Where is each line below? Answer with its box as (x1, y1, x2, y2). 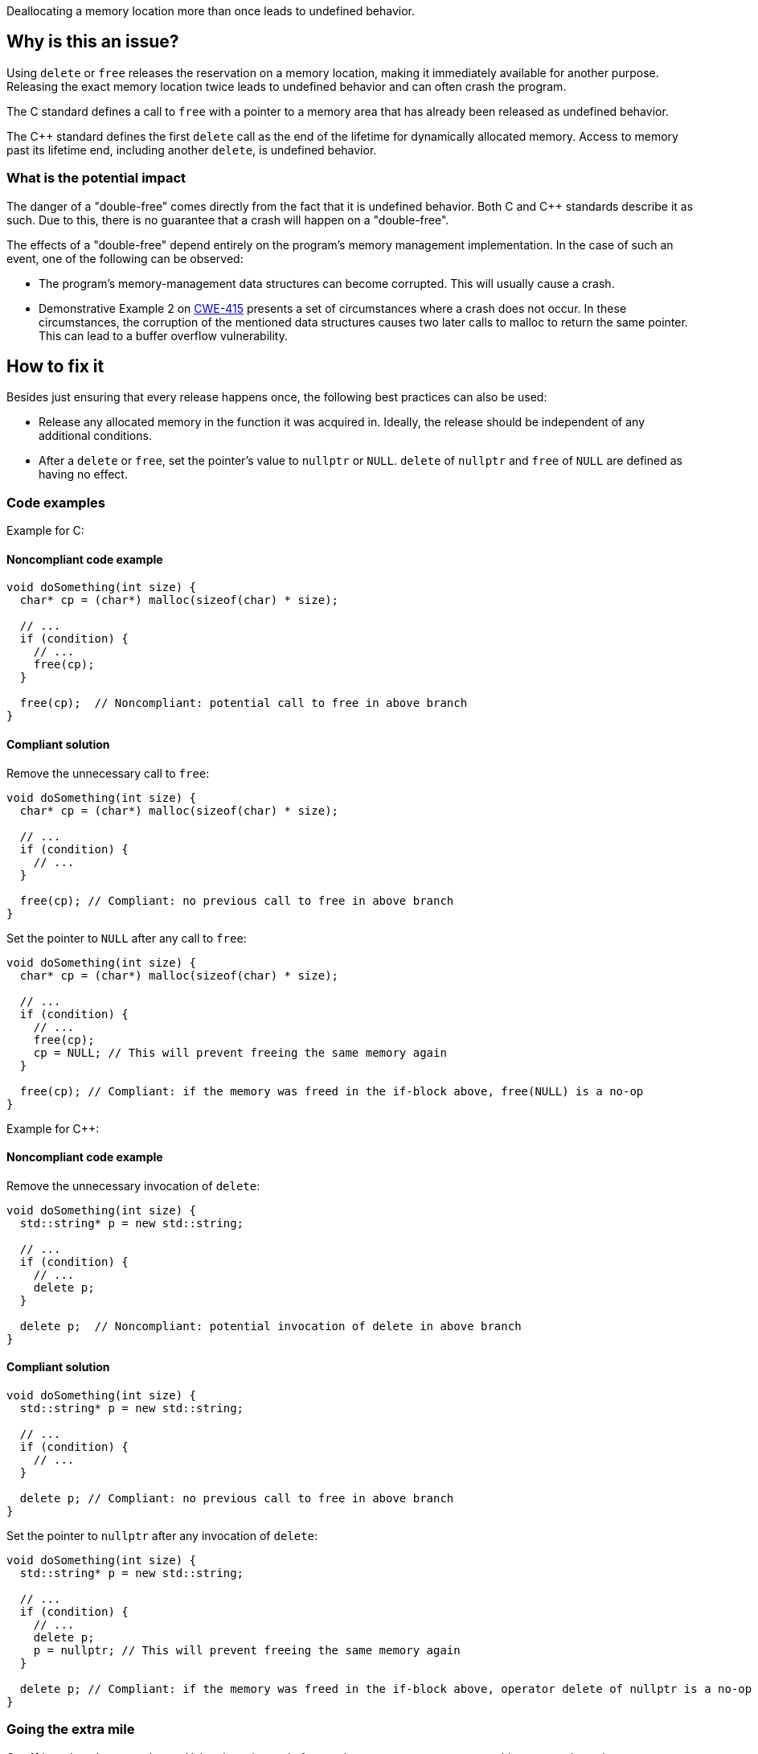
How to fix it (6, 356, 104, 377)
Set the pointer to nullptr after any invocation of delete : (6, 1529, 318, 1543)
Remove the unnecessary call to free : (6, 766, 210, 780)
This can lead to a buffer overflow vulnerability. (39, 328, 288, 343)
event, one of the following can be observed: (6, 251, 244, 265)
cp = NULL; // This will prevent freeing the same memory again (33, 1045, 447, 1059)
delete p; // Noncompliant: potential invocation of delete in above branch (19, 1319, 522, 1333)
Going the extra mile (6, 1721, 135, 1738)
